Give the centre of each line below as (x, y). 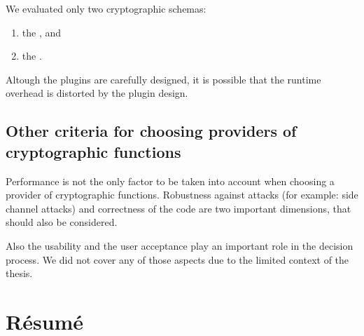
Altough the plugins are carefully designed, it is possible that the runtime (163, 79)
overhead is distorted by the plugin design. (97, 93)
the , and (42, 32)
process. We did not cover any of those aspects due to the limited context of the (177, 259)
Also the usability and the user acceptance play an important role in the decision (180, 245)
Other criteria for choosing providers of (151, 131)
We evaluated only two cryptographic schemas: (106, 8)
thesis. (19, 273)
